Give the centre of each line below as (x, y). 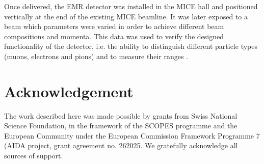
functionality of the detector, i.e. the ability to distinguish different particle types (131, 46)
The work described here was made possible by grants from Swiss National (121, 115)
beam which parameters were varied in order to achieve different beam (114, 26)
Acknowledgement (69, 91)
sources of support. (34, 156)
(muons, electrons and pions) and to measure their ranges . (96, 56)
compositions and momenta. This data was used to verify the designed (114, 36)
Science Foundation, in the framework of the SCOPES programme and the (121, 126)
